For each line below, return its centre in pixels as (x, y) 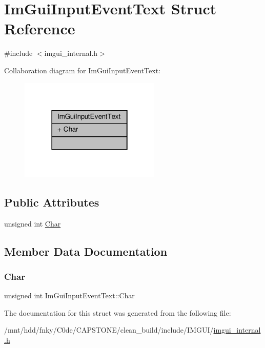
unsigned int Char (33, 223)
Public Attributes (52, 202)
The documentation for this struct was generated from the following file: (118, 312)
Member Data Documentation (86, 251)
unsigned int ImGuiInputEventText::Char (69, 295)
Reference (40, 28)
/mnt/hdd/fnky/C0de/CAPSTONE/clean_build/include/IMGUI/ (109, 330)
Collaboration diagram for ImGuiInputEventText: (82, 70)
